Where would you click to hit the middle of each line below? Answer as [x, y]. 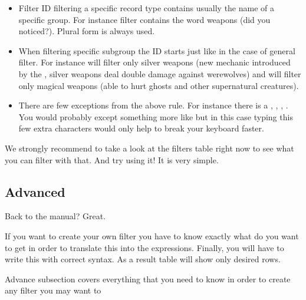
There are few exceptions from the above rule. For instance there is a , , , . [153, 105]
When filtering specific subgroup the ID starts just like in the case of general [157, 50]
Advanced [35, 191]
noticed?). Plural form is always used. [87, 31]
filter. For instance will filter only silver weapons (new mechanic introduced [154, 62]
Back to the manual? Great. [55, 216]
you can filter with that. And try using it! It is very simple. [112, 159]
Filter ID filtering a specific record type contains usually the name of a [147, 8]
